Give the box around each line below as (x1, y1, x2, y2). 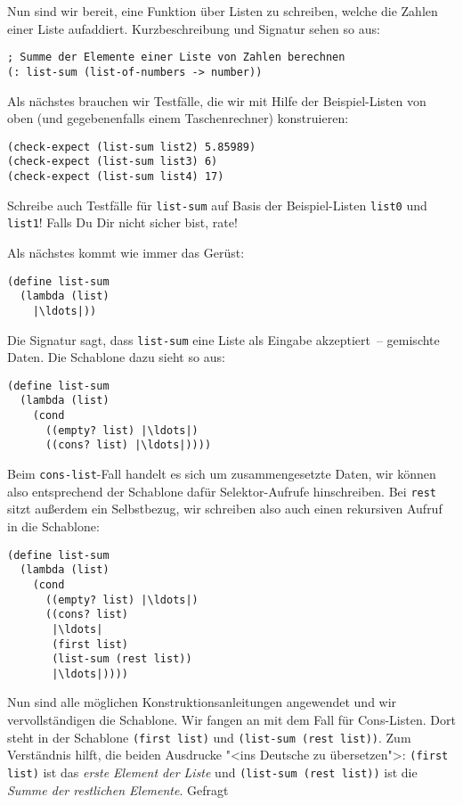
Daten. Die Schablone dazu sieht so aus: (7, 348, 225, 366)
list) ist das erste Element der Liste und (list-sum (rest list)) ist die (7, 762, 418, 781)
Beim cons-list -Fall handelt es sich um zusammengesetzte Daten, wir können (7, 464, 436, 483)
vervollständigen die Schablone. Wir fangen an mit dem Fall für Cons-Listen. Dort (7, 711, 456, 729)
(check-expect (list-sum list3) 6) (7, 155, 218, 168)
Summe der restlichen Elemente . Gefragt (7, 780, 229, 799)
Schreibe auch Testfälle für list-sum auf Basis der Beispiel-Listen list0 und (7, 195, 427, 214)
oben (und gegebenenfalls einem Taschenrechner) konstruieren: (7, 109, 349, 127)
